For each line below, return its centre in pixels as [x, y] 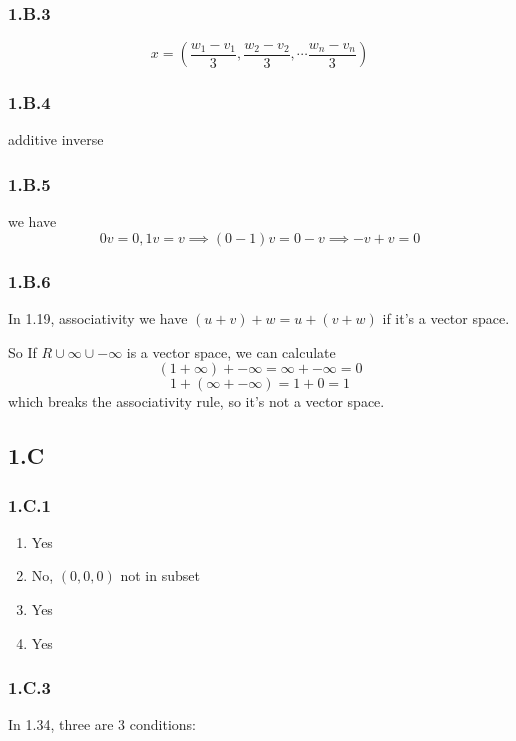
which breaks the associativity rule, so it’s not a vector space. [196, 401]
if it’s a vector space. [446, 318]
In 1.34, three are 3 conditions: [102, 724]
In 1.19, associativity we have [98, 318]
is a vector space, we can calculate [231, 351]
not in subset [160, 575]
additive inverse [56, 139]
